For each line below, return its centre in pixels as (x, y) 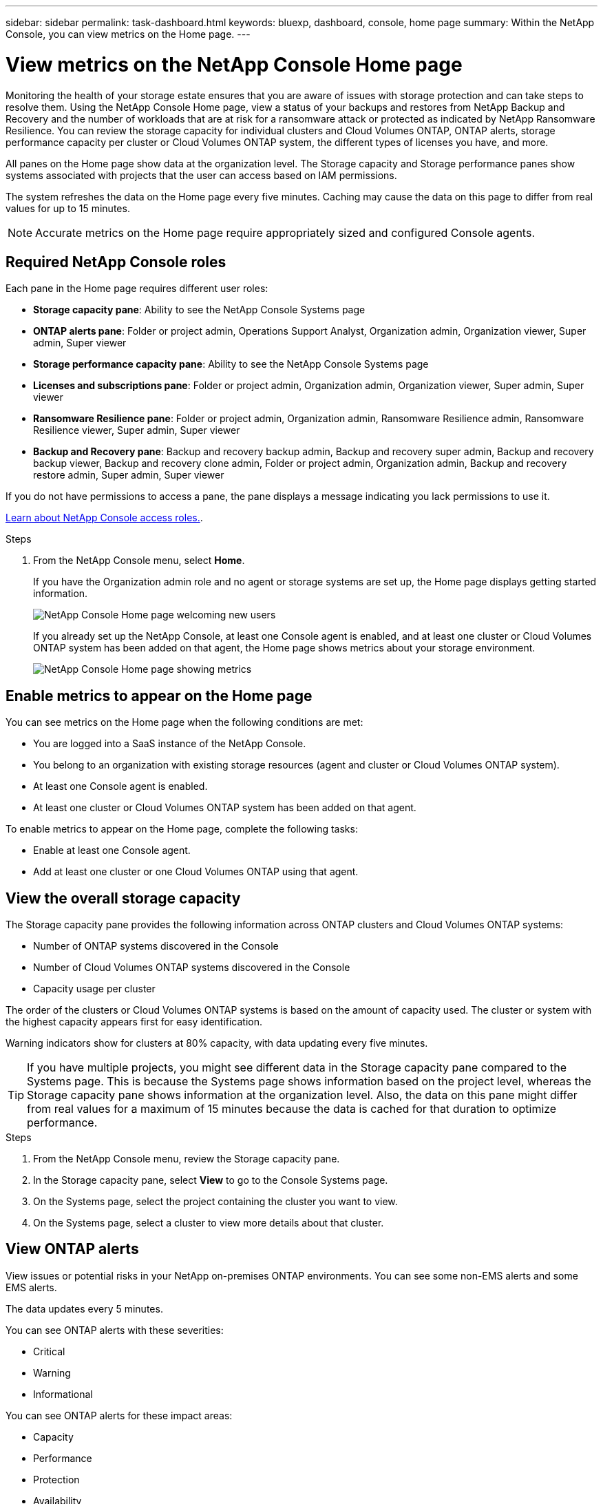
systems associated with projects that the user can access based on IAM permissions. (201, 175)
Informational (63, 1394)
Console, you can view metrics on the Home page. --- (128, 34)
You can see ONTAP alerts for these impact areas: (119, 1415)
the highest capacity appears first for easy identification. (134, 1022)
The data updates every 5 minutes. (84, 1308)
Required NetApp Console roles (116, 262)
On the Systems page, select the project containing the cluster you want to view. (215, 1202)
